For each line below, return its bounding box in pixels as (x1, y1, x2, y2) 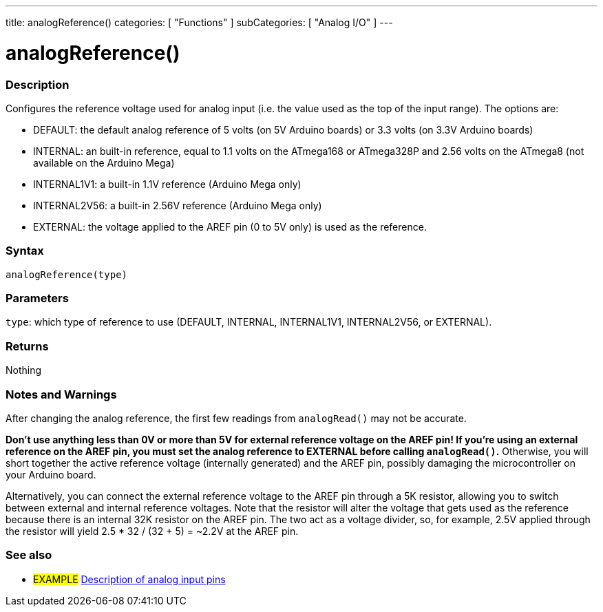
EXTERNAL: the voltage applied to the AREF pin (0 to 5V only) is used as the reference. (33, 220, 427, 233)
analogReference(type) (6, 268, 128, 280)
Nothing (6, 364, 42, 377)
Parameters (6, 291, 69, 305)
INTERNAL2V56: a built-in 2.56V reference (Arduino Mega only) (33, 199, 322, 211)
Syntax (6, 244, 44, 258)
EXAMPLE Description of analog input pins (33, 573, 226, 585)
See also (6, 548, 52, 562)
